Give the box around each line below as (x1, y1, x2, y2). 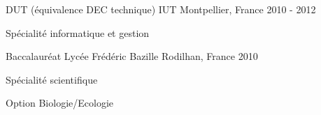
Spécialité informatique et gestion (6, 25, 150, 40)
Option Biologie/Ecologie (6, 95, 114, 110)
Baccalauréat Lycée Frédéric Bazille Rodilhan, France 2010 (6, 49, 258, 63)
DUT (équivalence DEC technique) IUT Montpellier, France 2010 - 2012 (6, 2, 316, 16)
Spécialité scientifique (6, 72, 98, 86)
